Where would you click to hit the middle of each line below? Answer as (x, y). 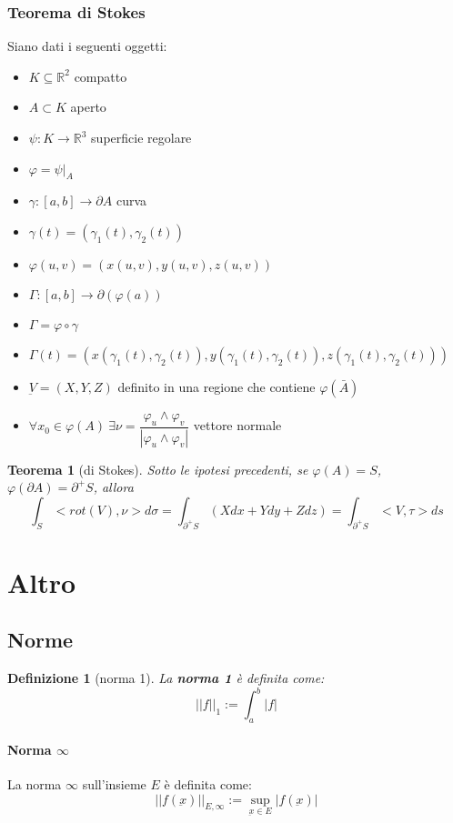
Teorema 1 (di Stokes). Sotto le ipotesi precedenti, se (158, 469)
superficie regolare (141, 137)
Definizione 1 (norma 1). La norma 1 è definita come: (166, 678)
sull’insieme (114, 783)
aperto (88, 107)
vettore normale (237, 425)
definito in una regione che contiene (216, 386)
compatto (101, 76)
